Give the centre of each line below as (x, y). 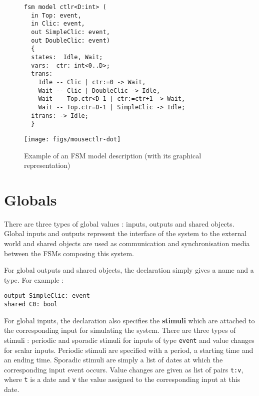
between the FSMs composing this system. (69, 253)
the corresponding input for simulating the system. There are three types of (120, 330)
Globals (30, 199)
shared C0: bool (31, 305)
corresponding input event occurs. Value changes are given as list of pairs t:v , (124, 369)
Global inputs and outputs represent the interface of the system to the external (125, 233)
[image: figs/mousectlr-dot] (72, 139)
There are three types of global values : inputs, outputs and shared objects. (119, 223)
